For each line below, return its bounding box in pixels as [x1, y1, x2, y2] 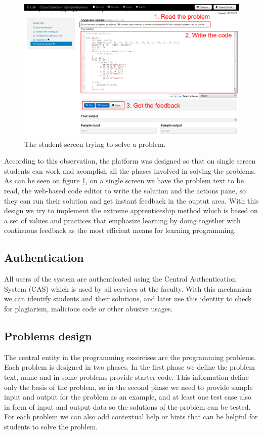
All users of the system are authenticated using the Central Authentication [4, 273, 236, 284]
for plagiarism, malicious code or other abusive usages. [4, 303, 173, 314]
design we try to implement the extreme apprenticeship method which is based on [4, 205, 258, 216]
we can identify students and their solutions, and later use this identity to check [4, 293, 252, 304]
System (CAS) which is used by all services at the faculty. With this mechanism [4, 283, 252, 294]
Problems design [4, 328, 92, 343]
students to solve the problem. [4, 421, 98, 431]
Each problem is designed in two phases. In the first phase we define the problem [4, 362, 255, 372]
